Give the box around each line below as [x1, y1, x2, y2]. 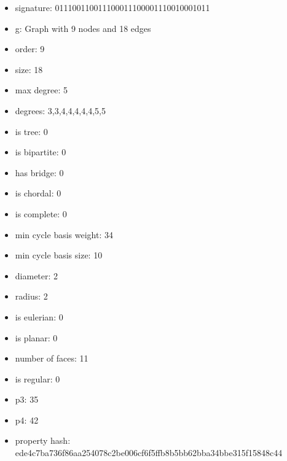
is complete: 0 [15, 207, 67, 220]
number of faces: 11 [15, 352, 88, 365]
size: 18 [15, 63, 43, 76]
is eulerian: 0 [15, 310, 63, 323]
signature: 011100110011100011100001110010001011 [15, 1, 210, 14]
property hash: [15, 434, 71, 447]
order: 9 [15, 42, 45, 55]
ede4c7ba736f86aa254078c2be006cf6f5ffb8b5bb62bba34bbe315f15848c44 [15, 446, 283, 459]
